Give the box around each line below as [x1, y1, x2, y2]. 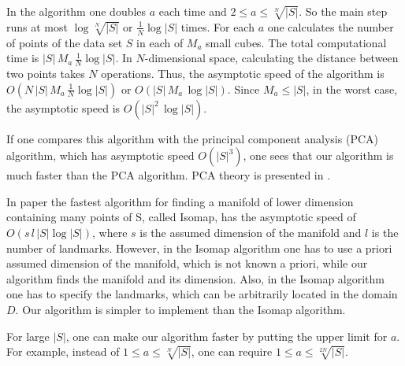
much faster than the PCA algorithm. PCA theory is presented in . [6, 167, 331, 183]
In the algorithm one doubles [6, 3, 147, 19]
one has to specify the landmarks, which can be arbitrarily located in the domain [6, 286, 398, 302]
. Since [227, 80, 260, 97]
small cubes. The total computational [206, 34, 387, 50]
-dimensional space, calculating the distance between [144, 50, 399, 66]
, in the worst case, [306, 80, 398, 97]
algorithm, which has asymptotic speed [6, 147, 195, 164]
